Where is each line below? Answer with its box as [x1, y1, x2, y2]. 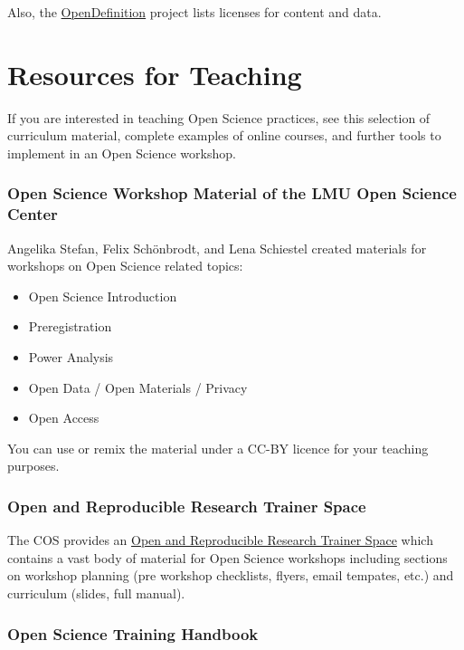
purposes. [7, 456, 60, 475]
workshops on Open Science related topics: [7, 256, 243, 275]
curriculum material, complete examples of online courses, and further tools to [7, 126, 441, 145]
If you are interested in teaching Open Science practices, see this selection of [7, 108, 431, 127]
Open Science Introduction [28, 286, 177, 305]
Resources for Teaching [7, 55, 302, 92]
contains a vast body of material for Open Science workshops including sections [7, 548, 448, 567]
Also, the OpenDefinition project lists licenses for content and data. [7, 3, 382, 21]
